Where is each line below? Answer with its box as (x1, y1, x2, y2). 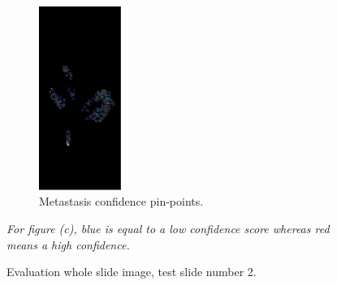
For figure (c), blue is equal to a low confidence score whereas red (6, 219, 330, 236)
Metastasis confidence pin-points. (39, 193, 204, 210)
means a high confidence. (6, 236, 130, 253)
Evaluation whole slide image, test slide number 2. (6, 263, 257, 280)
